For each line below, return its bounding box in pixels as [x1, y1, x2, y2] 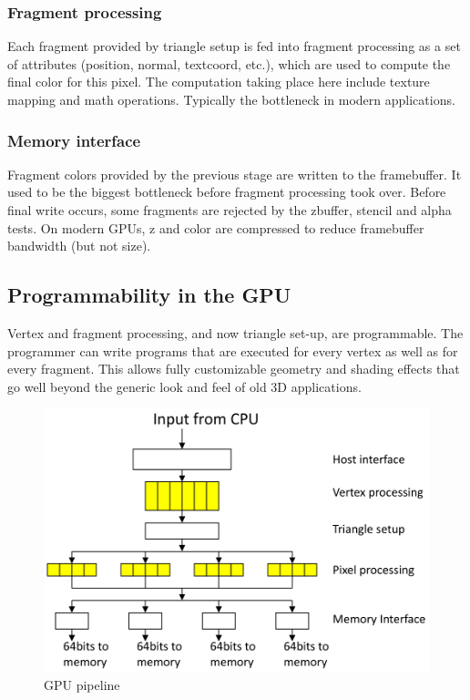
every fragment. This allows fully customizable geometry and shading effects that [7, 359, 460, 378]
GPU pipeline [44, 675, 120, 695]
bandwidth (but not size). [7, 236, 151, 255]
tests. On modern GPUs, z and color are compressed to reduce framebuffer [7, 218, 424, 237]
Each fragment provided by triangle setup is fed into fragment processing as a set [7, 36, 461, 56]
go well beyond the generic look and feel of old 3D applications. [7, 376, 362, 396]
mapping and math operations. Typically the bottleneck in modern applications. [7, 90, 455, 108]
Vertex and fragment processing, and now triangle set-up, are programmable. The [7, 323, 464, 342]
